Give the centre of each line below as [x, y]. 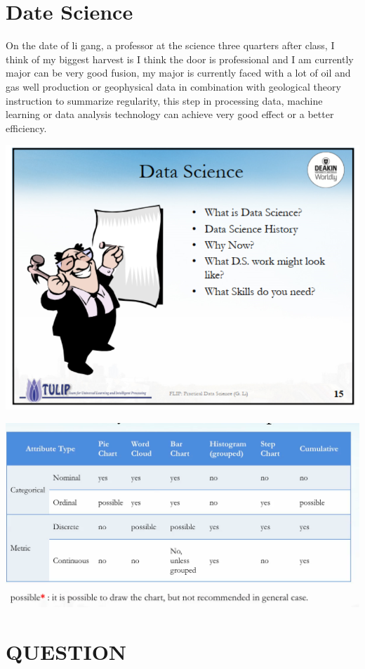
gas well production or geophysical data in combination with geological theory [173, 86]
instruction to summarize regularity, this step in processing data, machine [164, 100]
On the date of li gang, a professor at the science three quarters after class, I [170, 45]
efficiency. [26, 128]
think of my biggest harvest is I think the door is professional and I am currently [180, 59]
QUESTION [66, 651]
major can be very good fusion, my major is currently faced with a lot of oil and [178, 73]
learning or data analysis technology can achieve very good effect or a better [170, 114]
